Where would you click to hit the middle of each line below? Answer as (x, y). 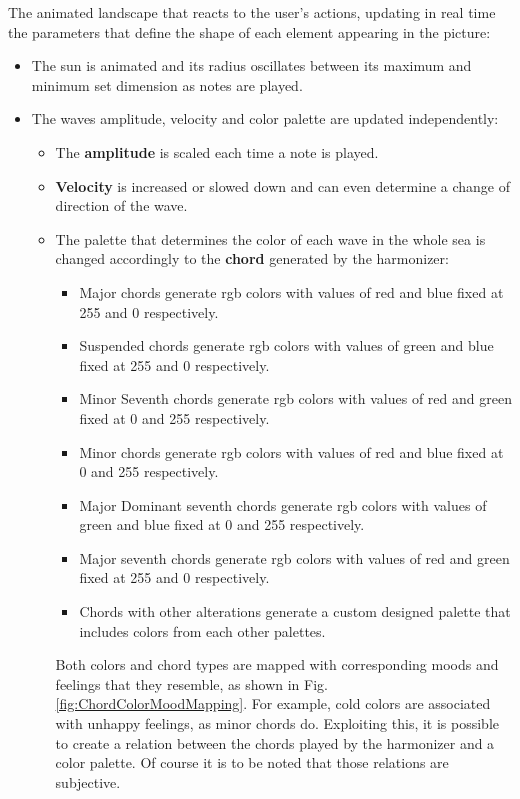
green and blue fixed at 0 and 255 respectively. (222, 524)
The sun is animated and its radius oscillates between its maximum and (251, 65)
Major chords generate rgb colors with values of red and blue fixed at (291, 291)
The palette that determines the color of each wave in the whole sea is (270, 238)
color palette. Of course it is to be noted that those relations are (252, 762)
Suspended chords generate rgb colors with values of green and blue (286, 345)
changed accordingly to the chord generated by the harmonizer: (252, 258)
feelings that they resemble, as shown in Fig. (191, 683)
